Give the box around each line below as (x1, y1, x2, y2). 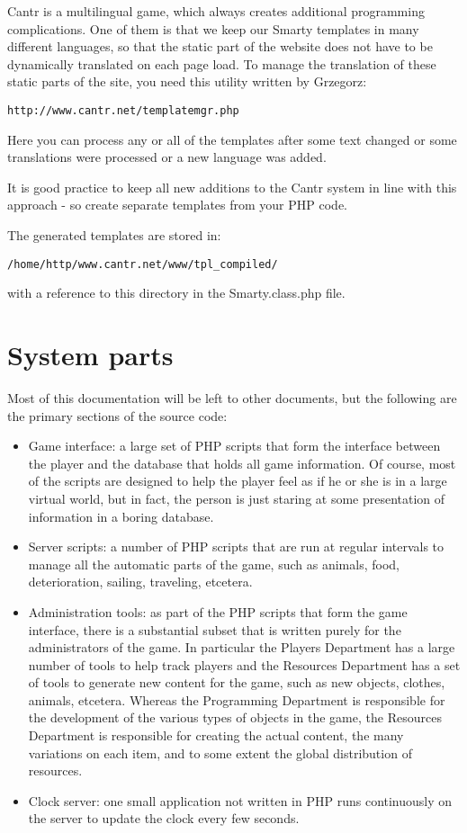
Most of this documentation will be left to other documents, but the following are (7, 388, 457, 407)
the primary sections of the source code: (7, 406, 228, 425)
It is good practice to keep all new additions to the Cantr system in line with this (7, 177, 457, 196)
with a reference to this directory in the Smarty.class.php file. (7, 283, 346, 302)
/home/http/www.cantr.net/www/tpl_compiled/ (7, 257, 278, 271)
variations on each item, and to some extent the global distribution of (28, 743, 412, 762)
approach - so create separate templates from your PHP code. (7, 195, 347, 214)
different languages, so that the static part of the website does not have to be (7, 37, 433, 56)
